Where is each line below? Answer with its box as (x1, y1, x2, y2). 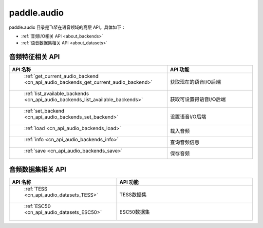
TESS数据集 (119, 191, 147, 198)
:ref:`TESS (24, 185, 48, 192)
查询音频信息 (169, 139, 200, 146)
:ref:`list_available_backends (24, 90, 89, 97)
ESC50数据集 (119, 209, 150, 215)
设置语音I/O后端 (169, 114, 207, 120)
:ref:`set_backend (24, 108, 65, 114)
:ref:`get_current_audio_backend (24, 73, 99, 80)
